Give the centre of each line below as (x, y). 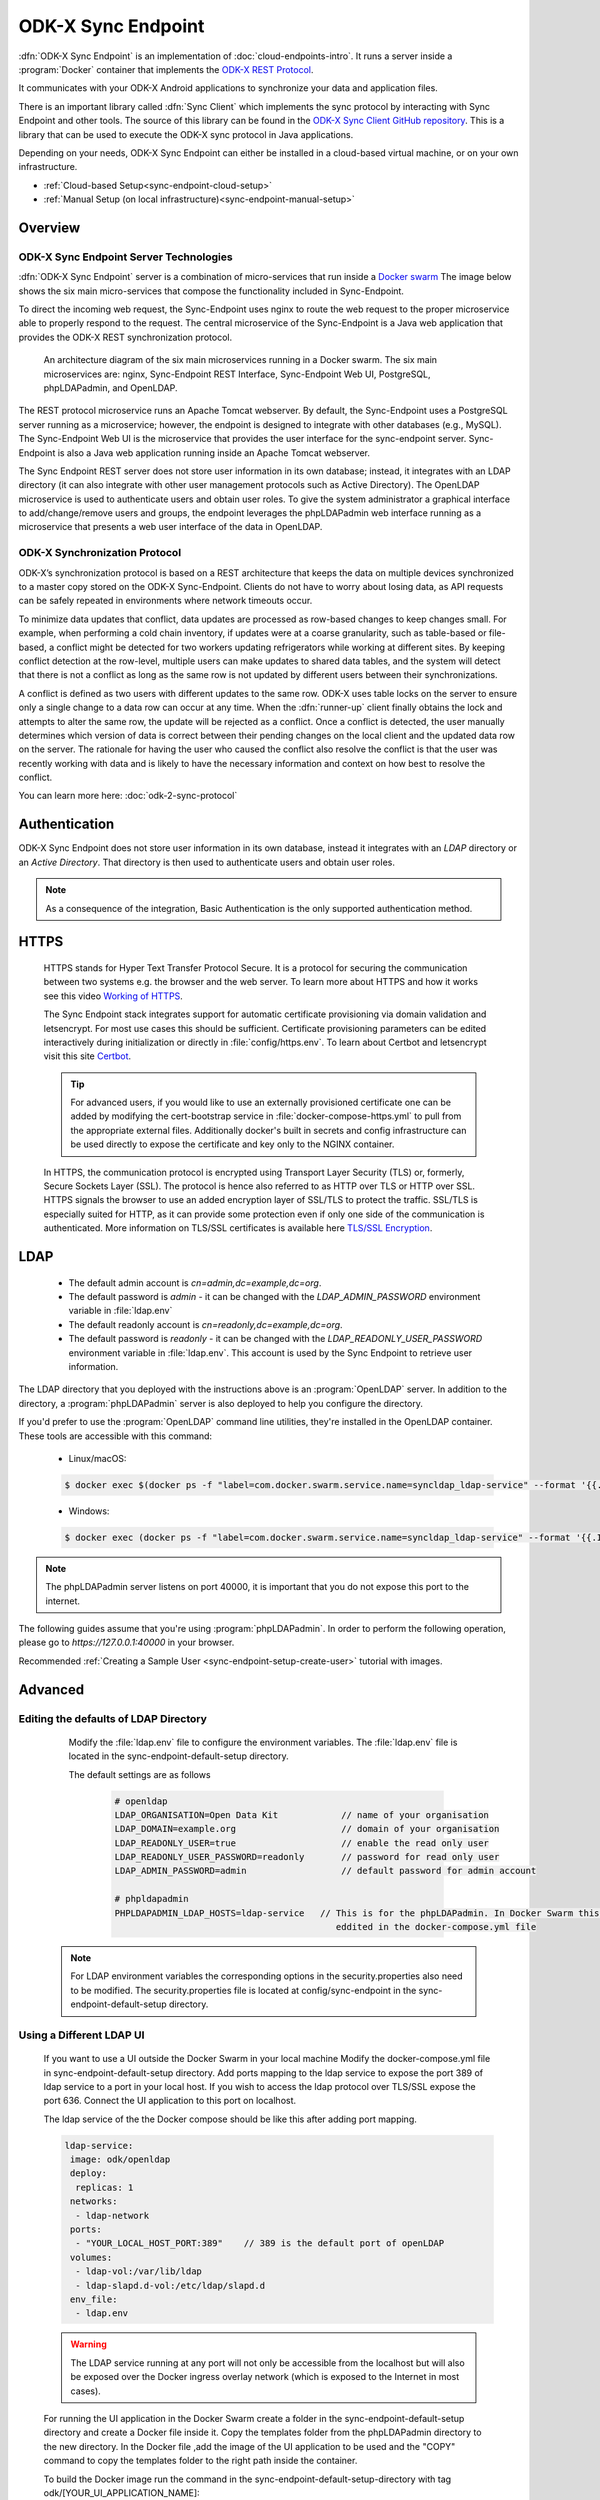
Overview (49, 227)
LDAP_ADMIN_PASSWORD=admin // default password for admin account (325, 1871)
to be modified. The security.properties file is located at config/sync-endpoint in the (243, 1990)
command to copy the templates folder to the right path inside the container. (200, 2461)
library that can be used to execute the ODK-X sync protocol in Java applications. (186, 134)
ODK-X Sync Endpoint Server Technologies (126, 257)
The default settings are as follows (139, 1774)
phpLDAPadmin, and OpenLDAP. (110, 387)
